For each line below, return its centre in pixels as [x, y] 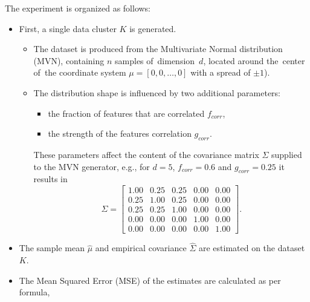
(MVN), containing [69, 60]
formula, [34, 292]
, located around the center [254, 60]
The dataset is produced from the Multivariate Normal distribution [158, 49]
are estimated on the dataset [252, 248]
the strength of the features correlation [120, 133]
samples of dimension [155, 60]
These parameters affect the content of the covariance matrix [146, 154]
